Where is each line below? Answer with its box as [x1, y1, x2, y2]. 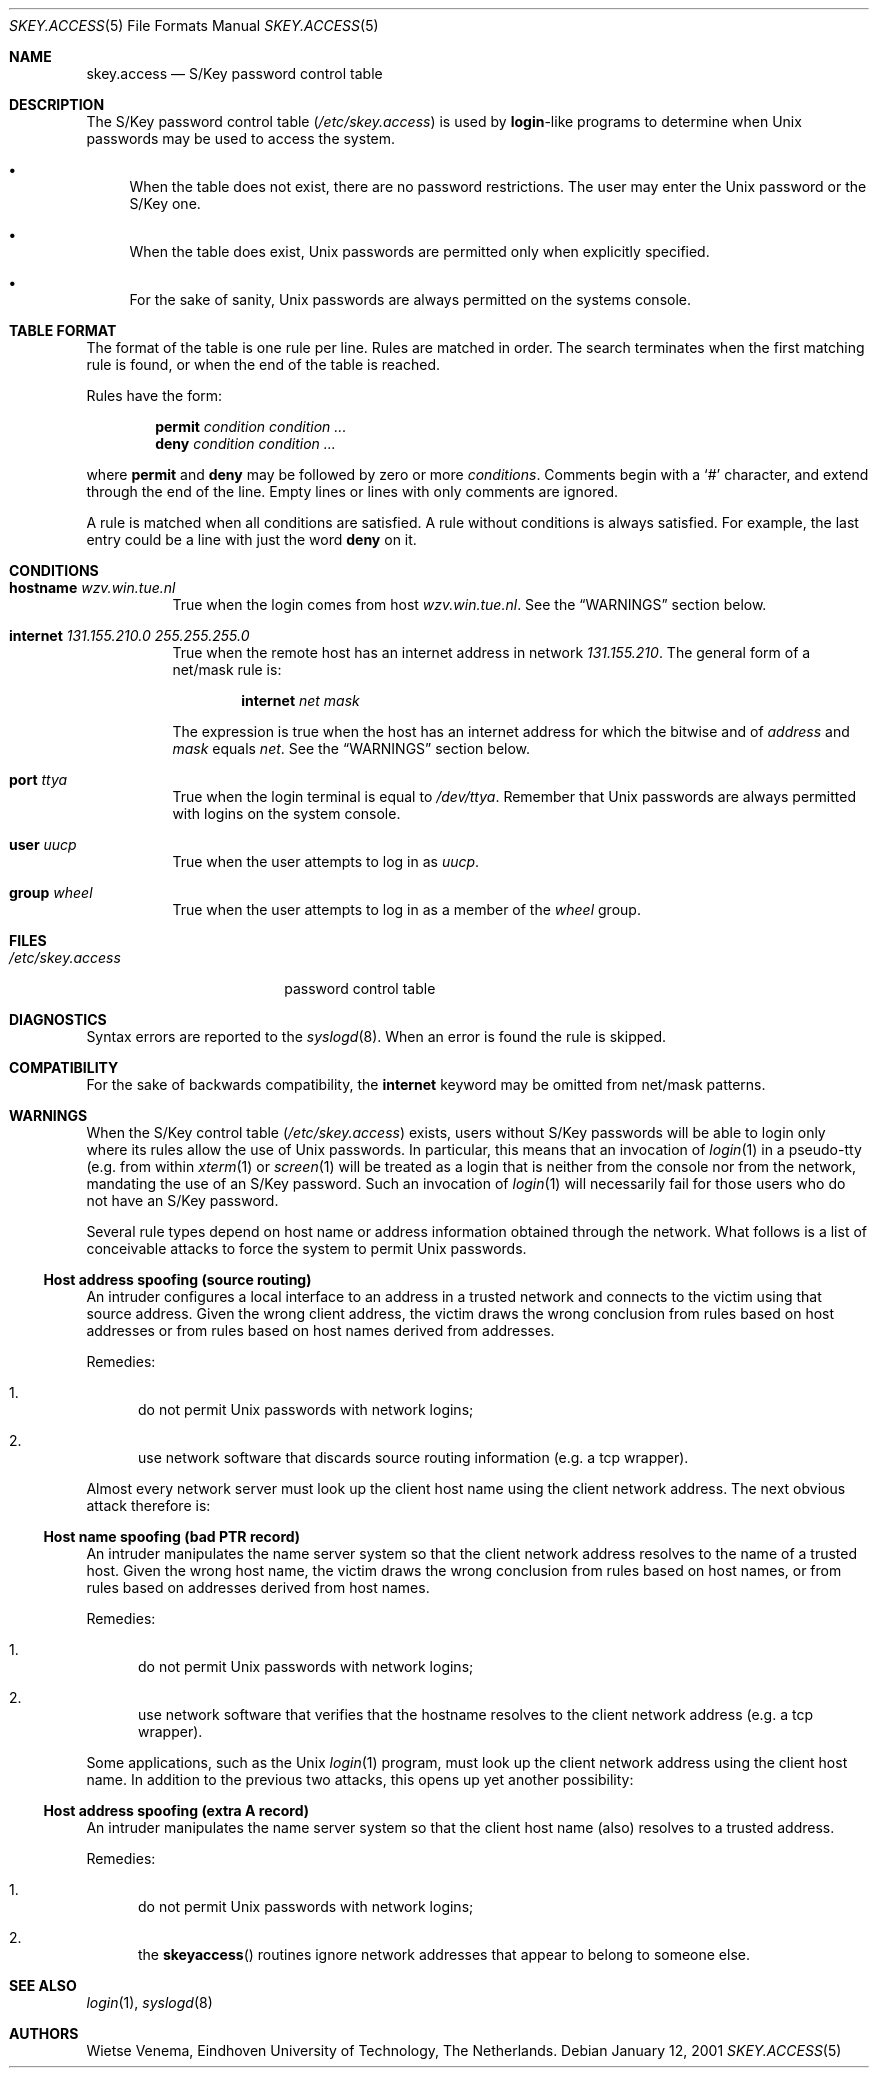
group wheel [9, 884, 93, 901]
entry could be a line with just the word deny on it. [86, 531, 417, 548]
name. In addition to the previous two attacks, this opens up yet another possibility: [86, 1771, 634, 1788]
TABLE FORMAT [9, 322, 117, 339]
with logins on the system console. [172, 805, 401, 822]
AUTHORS [9, 2025, 79, 2042]
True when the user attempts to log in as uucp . [172, 853, 480, 870]
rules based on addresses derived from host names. [86, 1579, 430, 1596]
